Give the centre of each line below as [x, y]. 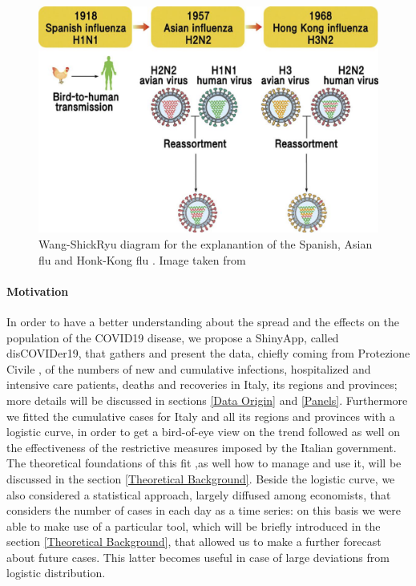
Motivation [38, 291]
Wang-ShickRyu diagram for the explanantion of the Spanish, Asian [206, 243]
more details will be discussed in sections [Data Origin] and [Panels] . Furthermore [207, 400]
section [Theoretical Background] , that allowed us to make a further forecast [194, 542]
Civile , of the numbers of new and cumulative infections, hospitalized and [189, 368]
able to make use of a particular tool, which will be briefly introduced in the [194, 525]
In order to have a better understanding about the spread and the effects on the [203, 321]
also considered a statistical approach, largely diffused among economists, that [199, 494]
